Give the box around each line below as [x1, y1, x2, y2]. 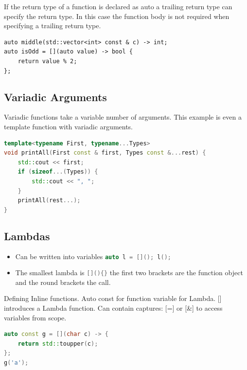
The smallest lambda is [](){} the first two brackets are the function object [15, 267, 243, 278]
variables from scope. [4, 312, 67, 322]
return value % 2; [18, 57, 77, 65]
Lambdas [4, 228, 50, 243]
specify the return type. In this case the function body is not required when [4, 11, 229, 21]
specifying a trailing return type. [4, 20, 101, 31]
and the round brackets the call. [15, 277, 111, 287]
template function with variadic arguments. [4, 121, 133, 131]
